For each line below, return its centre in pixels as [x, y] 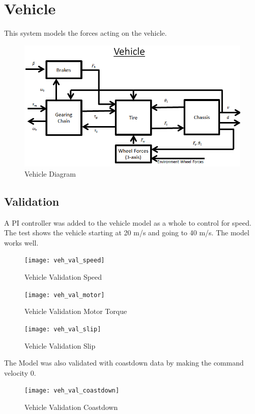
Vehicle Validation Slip [60, 345]
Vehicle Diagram [50, 173]
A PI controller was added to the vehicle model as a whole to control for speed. [128, 222]
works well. [21, 242]
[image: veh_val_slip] [63, 329]
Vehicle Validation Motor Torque [76, 311]
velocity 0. [20, 372]
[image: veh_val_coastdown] [72, 391]
